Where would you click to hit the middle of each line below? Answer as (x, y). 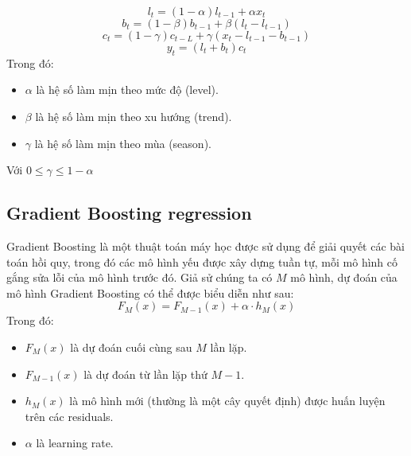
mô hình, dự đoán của (344, 277)
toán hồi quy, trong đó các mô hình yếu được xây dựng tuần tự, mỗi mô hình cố (202, 261)
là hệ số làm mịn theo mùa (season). (123, 143)
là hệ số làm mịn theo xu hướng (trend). (134, 116)
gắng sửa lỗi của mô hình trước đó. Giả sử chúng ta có (140, 277)
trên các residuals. (69, 416)
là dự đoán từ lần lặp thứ (145, 374)
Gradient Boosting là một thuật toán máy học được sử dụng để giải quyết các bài (205, 246)
